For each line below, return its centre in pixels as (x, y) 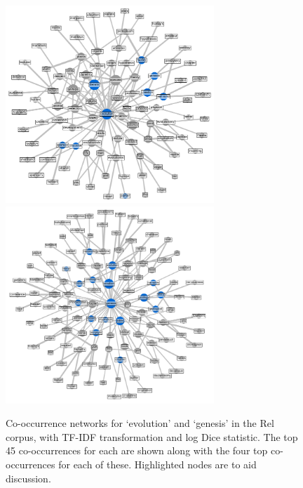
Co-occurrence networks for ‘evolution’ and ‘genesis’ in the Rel (140, 423)
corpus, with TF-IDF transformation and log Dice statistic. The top (152, 436)
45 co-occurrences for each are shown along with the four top (137, 450)
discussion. (28, 478)
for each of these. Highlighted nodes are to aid (157, 464)
